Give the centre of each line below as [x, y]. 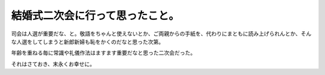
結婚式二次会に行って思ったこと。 [95, 16]
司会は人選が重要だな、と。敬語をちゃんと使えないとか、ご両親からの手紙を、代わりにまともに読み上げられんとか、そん [161, 34]
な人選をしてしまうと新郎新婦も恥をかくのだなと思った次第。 [88, 41]
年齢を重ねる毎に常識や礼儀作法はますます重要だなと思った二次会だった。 [103, 53]
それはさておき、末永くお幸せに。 [53, 64]
